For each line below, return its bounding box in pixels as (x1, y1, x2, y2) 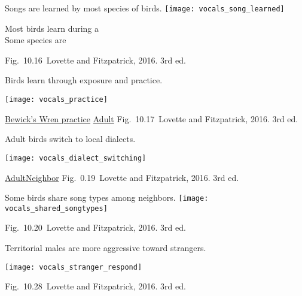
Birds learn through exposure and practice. (5, 74, 163, 86)
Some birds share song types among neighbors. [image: (5, 191, 209, 204)
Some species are (5, 34, 66, 46)
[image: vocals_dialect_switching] (5, 153, 147, 162)
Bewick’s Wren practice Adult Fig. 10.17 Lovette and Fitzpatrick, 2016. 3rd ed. (5, 112, 298, 125)
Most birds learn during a (5, 22, 99, 34)
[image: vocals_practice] (5, 95, 108, 104)
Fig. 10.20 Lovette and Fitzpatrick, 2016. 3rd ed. (5, 221, 186, 234)
